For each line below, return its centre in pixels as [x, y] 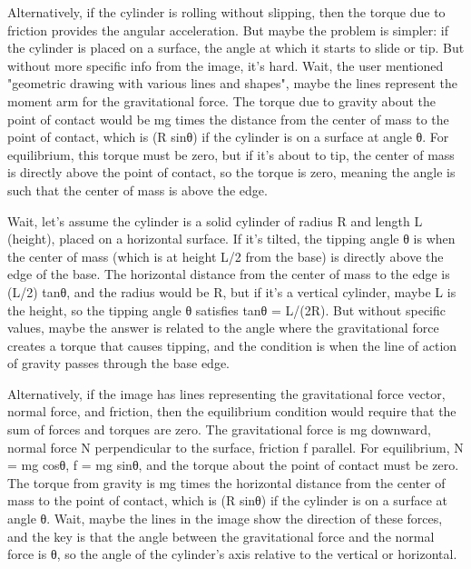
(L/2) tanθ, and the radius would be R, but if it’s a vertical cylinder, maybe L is [232, 291]
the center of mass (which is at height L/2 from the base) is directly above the [226, 256]
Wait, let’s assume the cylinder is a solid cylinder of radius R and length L [215, 220]
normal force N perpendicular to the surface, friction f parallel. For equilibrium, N [235, 447]
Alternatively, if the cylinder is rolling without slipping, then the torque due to [226, 12]
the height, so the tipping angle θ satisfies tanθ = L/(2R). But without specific [226, 309]
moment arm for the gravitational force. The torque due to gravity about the [221, 100]
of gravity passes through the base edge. [118, 363]
